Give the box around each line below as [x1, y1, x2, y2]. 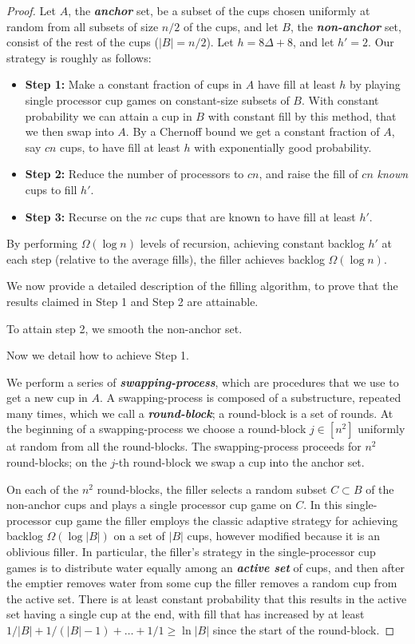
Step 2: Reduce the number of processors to [25, 165, 244, 182]
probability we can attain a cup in [25, 107, 192, 124]
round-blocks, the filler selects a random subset [97, 480, 327, 497]
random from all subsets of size [6, 18, 159, 34]
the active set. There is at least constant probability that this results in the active [6, 590, 407, 606]
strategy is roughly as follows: [6, 49, 152, 66]
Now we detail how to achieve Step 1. [6, 347, 190, 364]
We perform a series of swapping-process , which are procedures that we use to [6, 373, 399, 390]
